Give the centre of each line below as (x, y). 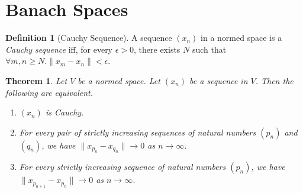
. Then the (274, 80)
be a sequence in (219, 80)
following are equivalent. (49, 92)
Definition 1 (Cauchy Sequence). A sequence (89, 38)
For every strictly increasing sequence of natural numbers (123, 167)
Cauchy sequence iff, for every (59, 49)
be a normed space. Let (119, 80)
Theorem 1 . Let (36, 80)
